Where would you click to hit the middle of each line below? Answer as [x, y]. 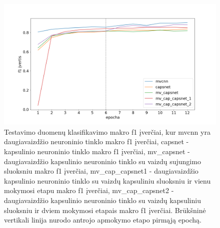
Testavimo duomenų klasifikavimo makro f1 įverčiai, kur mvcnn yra [107, 131]
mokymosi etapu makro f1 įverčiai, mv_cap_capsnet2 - [89, 190]
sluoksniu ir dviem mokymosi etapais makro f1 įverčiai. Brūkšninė [105, 210]
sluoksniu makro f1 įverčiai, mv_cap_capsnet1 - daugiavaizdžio [101, 171]
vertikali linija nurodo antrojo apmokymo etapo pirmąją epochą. [103, 220]
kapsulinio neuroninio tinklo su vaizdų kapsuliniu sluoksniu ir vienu [107, 180]
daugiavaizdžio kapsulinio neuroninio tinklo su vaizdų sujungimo [102, 161]
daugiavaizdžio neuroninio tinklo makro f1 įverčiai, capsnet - [96, 141]
